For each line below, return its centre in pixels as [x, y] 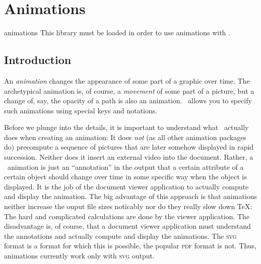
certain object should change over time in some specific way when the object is [125, 177]
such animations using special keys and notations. [81, 110]
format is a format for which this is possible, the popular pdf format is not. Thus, [130, 246]
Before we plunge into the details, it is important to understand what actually [126, 127]
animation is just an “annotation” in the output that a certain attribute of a [125, 167]
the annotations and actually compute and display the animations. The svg [120, 236]
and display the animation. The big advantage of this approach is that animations [131, 196]
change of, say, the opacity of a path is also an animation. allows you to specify [128, 101]
